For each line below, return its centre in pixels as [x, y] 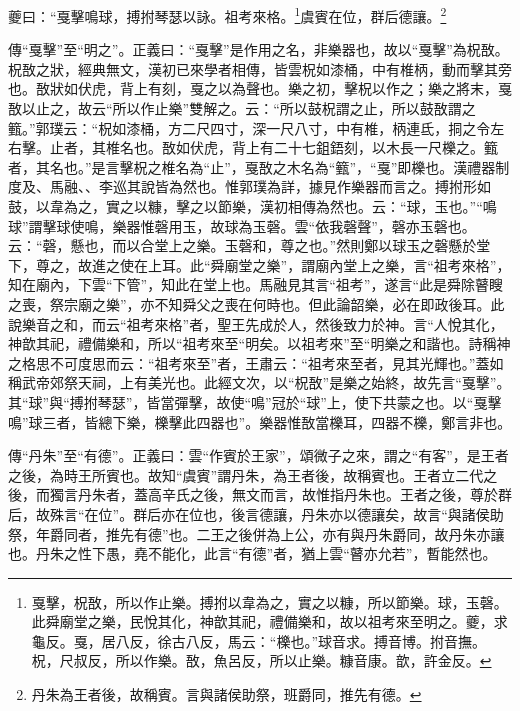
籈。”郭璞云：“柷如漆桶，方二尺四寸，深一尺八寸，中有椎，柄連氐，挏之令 [249, 127]
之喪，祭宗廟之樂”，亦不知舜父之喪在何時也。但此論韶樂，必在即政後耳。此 [256, 303]
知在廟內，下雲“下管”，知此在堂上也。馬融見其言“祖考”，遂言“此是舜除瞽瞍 [256, 284]
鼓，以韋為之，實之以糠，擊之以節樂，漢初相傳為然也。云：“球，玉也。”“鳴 [252, 206]
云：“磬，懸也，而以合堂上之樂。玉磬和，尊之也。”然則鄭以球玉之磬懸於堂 [249, 245]
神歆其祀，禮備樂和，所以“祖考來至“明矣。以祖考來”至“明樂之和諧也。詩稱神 [259, 343]
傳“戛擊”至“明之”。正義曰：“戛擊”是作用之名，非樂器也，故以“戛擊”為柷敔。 [258, 49]
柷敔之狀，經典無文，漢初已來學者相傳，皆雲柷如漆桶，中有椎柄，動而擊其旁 [260, 68]
